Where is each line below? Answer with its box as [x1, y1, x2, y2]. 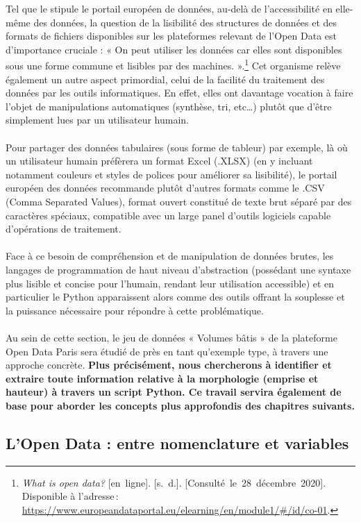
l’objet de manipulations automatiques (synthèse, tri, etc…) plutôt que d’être [6, 99, 332, 113]
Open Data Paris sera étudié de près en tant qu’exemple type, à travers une [6, 344, 328, 358]
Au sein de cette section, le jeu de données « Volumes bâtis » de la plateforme [6, 330, 337, 344]
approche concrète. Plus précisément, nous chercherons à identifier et [6, 357, 332, 372]
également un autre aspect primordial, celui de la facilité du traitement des [6, 71, 325, 86]
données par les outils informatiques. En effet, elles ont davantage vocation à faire [6, 85, 353, 100]
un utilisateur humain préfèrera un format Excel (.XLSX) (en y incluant [6, 153, 313, 168]
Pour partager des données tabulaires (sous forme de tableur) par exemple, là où [6, 140, 348, 154]
